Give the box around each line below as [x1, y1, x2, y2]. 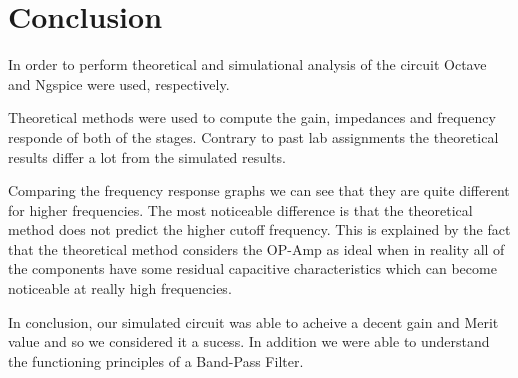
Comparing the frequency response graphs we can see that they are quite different [8, 180, 510, 201]
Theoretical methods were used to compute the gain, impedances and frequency [8, 107, 496, 128]
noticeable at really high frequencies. [8, 278, 232, 299]
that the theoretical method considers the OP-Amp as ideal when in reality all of [8, 238, 505, 259]
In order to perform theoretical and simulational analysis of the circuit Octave [8, 54, 487, 75]
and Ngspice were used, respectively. [8, 73, 230, 94]
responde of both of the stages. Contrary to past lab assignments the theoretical [8, 126, 499, 147]
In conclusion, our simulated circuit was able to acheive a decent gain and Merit [8, 311, 499, 332]
